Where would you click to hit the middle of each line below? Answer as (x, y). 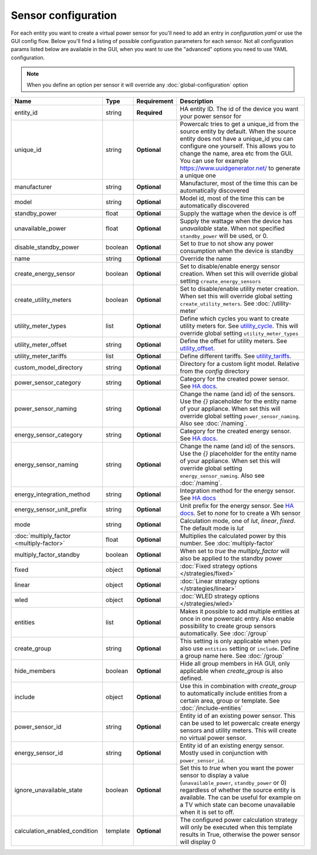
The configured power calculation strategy (239, 820)
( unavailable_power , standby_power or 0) (233, 783)
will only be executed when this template (236, 827)
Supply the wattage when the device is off (238, 213)
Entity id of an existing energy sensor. (232, 746)
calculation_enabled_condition (56, 831)
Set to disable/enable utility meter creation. (239, 288)
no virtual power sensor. (213, 737)
